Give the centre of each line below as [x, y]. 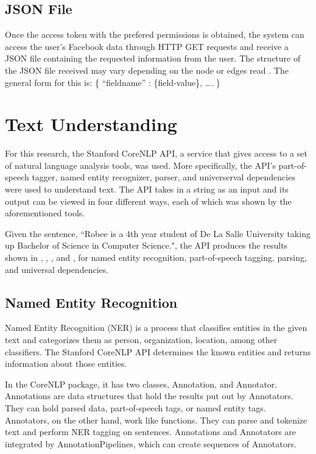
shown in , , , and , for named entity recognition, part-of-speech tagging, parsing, [156, 257]
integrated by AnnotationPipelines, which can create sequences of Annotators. [151, 443]
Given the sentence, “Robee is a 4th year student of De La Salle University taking [158, 233]
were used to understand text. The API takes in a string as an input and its [147, 189]
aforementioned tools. [45, 213]
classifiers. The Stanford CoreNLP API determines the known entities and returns [158, 351]
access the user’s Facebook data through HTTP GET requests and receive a [147, 46]
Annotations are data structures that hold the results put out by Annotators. [149, 396]
